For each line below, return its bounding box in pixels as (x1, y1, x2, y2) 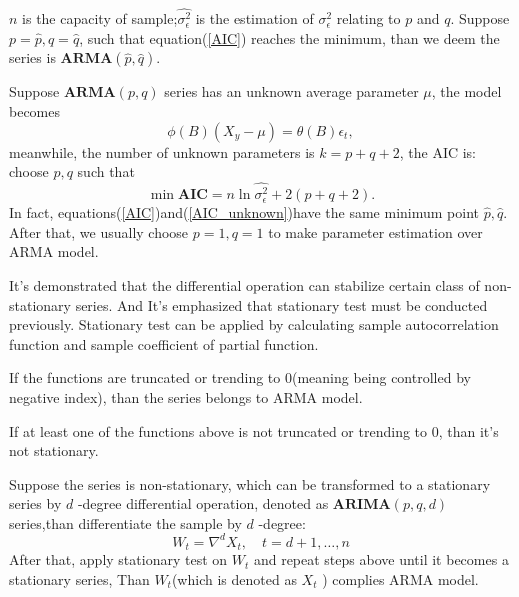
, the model (431, 81, 502, 102)
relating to (336, 8, 401, 29)
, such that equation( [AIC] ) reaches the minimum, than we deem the (79, 27, 500, 48)
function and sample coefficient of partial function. (9, 333, 319, 354)
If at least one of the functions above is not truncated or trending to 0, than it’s (9, 420, 499, 441)
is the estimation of (195, 8, 314, 29)
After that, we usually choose (9, 221, 189, 242)
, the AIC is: (399, 141, 477, 162)
